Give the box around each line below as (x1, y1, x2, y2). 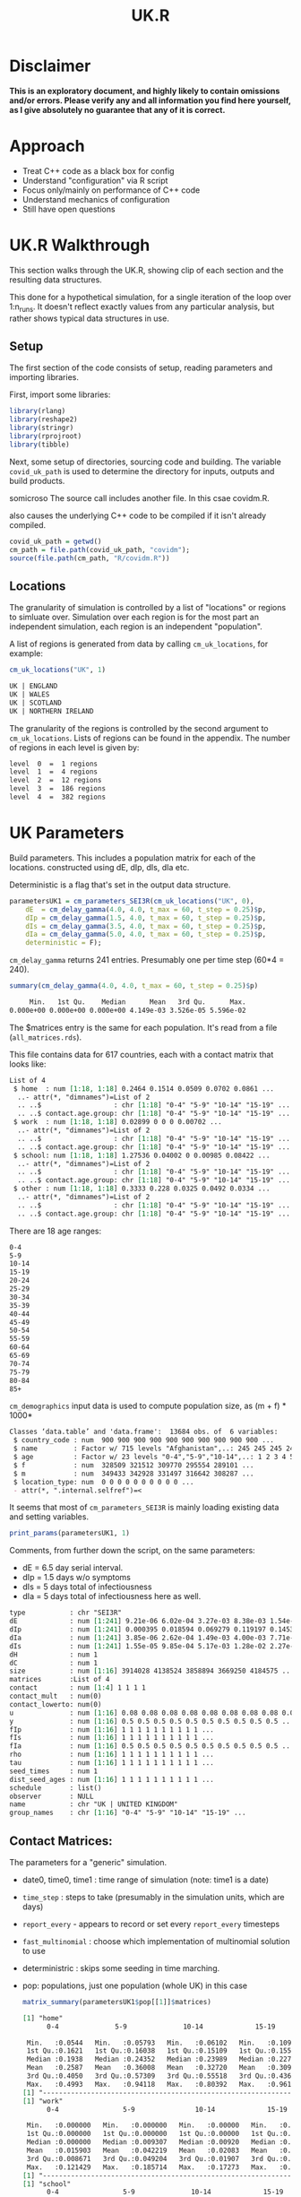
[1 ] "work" (21, 2097, 64, 2106)
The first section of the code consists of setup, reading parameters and (9, 362, 273, 373)
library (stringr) (9, 423, 74, 433)
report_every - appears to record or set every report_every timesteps (21, 1918, 280, 1929)
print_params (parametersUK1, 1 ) (9, 1529, 130, 1538)
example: (9, 648, 43, 659)
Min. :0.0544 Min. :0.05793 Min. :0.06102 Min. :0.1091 (26, 2038, 296, 2047)
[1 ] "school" (21, 2179, 72, 2188)
